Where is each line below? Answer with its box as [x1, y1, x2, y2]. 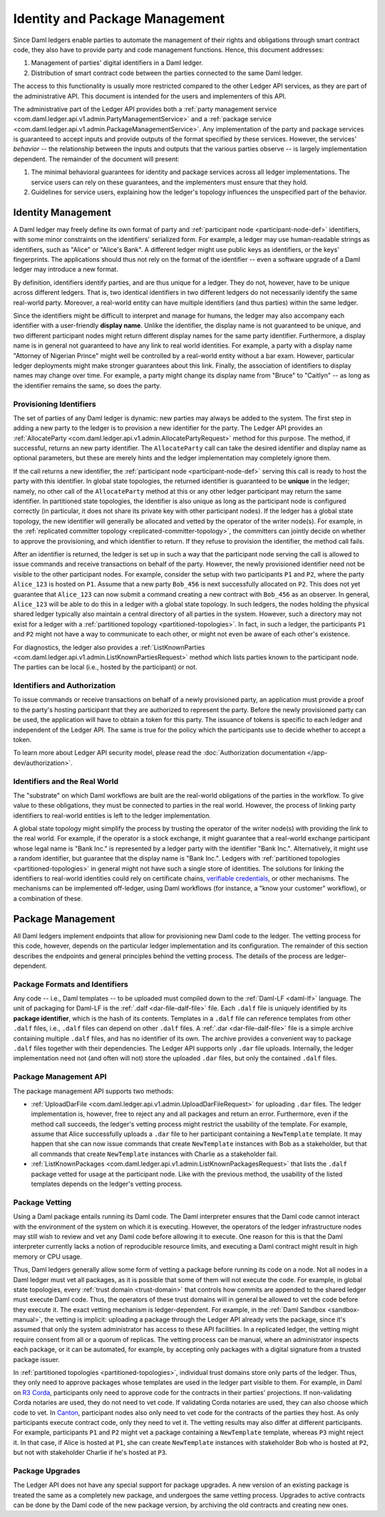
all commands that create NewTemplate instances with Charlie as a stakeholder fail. [31, 1150, 278, 1158]
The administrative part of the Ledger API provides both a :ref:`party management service [13, 104, 277, 113]
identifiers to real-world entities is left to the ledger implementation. [13, 811, 212, 820]
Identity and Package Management [13, 11, 225, 26]
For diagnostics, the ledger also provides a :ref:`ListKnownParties [13, 643, 205, 651]
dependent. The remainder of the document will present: [13, 154, 180, 163]
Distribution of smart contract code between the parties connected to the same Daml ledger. [31, 69, 303, 77]
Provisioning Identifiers [13, 399, 96, 409]
